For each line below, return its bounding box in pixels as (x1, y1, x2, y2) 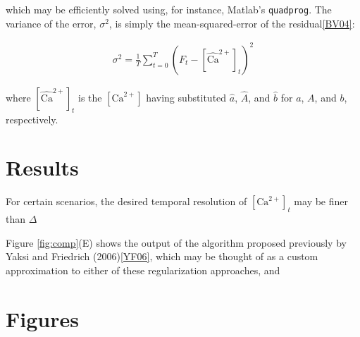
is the (77, 90, 102, 104)
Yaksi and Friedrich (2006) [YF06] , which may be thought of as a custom (6, 249, 318, 264)
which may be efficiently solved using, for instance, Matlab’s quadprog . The (6, 2, 332, 16)
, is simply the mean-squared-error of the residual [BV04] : (108, 16, 355, 30)
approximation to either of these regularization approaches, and (6, 262, 280, 277)
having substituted (146, 90, 227, 104)
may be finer (294, 194, 349, 209)
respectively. (6, 111, 58, 126)
